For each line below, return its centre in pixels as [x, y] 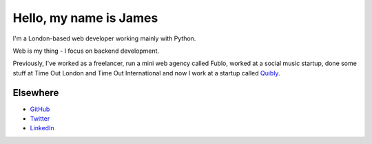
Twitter [40, 119]
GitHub [40, 109]
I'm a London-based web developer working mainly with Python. [104, 38]
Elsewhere [36, 93]
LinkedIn [42, 128]
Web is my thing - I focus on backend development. [86, 51]
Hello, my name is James [85, 18]
